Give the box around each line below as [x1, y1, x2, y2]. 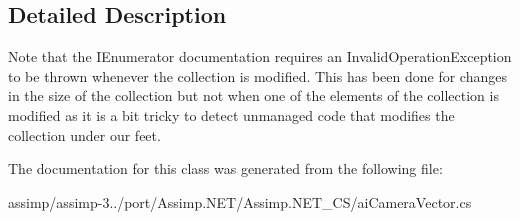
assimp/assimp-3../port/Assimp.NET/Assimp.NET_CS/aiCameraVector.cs [8, 191, 472, 212]
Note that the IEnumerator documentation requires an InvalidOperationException [8, 46, 512, 67]
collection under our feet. [8, 124, 161, 145]
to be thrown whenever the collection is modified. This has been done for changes [8, 65, 507, 86]
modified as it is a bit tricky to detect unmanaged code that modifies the [8, 104, 455, 125]
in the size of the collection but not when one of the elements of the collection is [8, 85, 499, 106]
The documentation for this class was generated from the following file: [8, 158, 443, 179]
